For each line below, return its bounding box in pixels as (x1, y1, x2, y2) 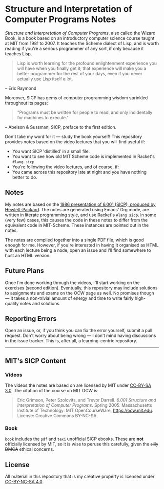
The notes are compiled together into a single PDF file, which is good (5, 237, 144, 243)
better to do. (12, 174, 38, 180)
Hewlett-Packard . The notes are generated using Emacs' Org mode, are (5, 206, 149, 212)
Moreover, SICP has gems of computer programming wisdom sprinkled (5, 94, 148, 101)
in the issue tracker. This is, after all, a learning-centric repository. (5, 338, 138, 344)
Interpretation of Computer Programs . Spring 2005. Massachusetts (17, 402, 152, 408)
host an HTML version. (5, 252, 51, 258)
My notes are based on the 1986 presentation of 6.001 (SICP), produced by (5, 201, 156, 207)
